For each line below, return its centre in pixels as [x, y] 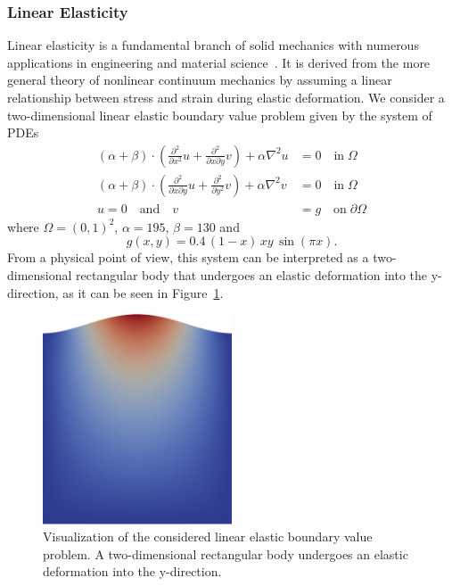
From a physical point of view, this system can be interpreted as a [188, 257]
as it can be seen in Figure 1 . [143, 292]
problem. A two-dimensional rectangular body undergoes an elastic [226, 553]
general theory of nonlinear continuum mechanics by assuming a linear [200, 80]
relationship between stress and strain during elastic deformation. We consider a [226, 97]
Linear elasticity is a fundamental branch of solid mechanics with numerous [213, 45]
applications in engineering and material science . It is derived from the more [219, 62]
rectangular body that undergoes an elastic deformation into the [251, 275]
